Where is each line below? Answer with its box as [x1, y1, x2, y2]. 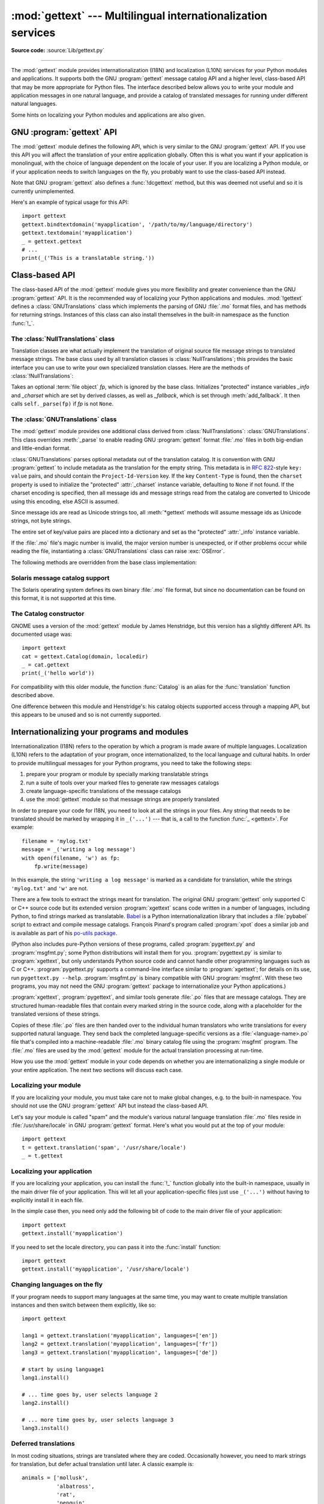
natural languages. [11, 100, 57, 108]
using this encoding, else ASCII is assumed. [11, 498, 119, 505]
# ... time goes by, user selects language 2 [22, 1391, 158, 1398]
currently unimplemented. [11, 187, 75, 195]
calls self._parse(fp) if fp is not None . [11, 400, 114, 407]
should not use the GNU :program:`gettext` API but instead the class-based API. [11, 1102, 208, 1109]
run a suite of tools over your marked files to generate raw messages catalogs [26, 779, 219, 786]
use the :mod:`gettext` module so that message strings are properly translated [26, 796, 220, 803]
